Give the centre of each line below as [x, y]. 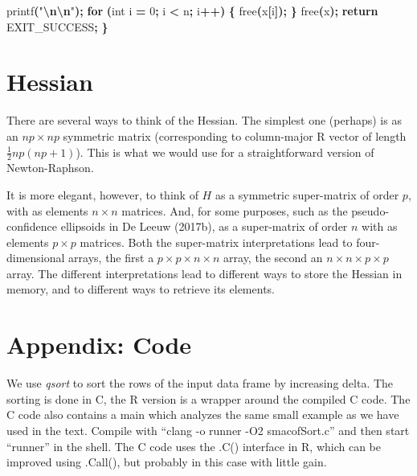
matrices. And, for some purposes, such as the [235, 210]
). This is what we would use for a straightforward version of [225, 152]
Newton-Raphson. [50, 168]
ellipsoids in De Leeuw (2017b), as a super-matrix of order [204, 226]
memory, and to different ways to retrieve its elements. [141, 289]
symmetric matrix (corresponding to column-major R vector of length [235, 135]
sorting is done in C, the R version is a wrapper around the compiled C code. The [208, 398]
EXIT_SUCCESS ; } [57, 26]
